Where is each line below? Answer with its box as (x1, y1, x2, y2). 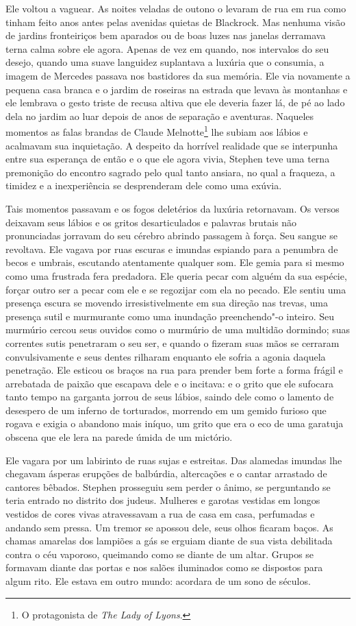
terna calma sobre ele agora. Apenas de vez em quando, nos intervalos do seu (5, 41, 329, 56)
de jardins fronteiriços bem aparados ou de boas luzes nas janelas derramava (5, 28, 326, 43)
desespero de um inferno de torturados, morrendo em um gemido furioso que (5, 402, 327, 417)
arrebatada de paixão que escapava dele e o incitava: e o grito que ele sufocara (5, 376, 333, 390)
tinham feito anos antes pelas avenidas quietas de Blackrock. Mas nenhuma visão (5, 14, 346, 29)
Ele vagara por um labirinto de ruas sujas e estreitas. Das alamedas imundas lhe (5, 453, 342, 467)
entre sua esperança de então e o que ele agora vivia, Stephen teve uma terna (5, 152, 330, 166)
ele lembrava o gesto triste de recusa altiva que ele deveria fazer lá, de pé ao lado (5, 95, 345, 110)
